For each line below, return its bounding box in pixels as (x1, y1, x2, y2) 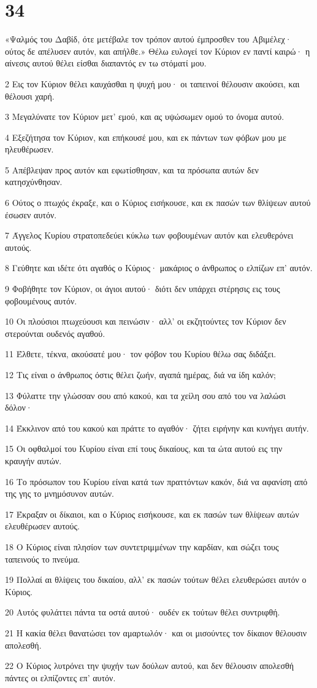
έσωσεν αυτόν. (5, 208, 57, 221)
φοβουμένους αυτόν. (5, 294, 77, 307)
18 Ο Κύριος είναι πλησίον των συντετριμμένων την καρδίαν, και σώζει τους (5, 540, 279, 553)
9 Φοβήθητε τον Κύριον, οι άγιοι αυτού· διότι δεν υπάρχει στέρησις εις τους (5, 282, 280, 295)
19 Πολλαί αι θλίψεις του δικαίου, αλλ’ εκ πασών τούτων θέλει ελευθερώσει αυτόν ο (5, 573, 307, 586)
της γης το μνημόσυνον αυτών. (5, 487, 114, 500)
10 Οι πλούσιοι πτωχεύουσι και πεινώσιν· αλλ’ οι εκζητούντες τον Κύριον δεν (5, 315, 286, 328)
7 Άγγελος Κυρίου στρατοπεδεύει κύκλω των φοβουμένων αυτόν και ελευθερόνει (5, 229, 294, 242)
